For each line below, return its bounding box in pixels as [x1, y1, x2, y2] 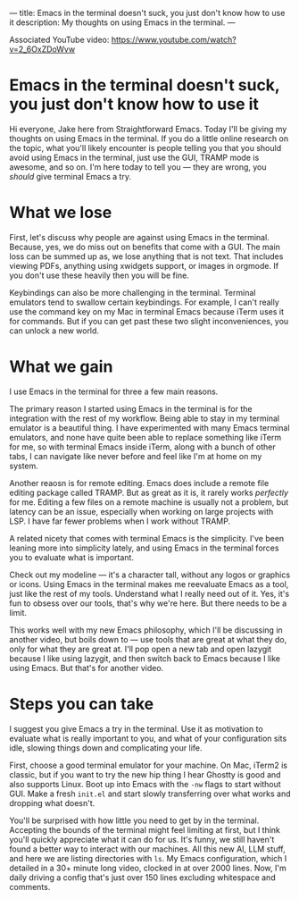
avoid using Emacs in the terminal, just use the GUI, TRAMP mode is [9, 152, 260, 163]
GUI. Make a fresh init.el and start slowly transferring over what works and [9, 788, 292, 799]
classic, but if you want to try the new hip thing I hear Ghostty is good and [9, 769, 281, 780]
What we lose [9, 203, 112, 223]
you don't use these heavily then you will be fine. [9, 270, 189, 281]
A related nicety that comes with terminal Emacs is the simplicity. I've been [9, 533, 285, 543]
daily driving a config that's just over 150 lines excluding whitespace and [9, 871, 276, 883]
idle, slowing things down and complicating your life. [9, 742, 203, 753]
